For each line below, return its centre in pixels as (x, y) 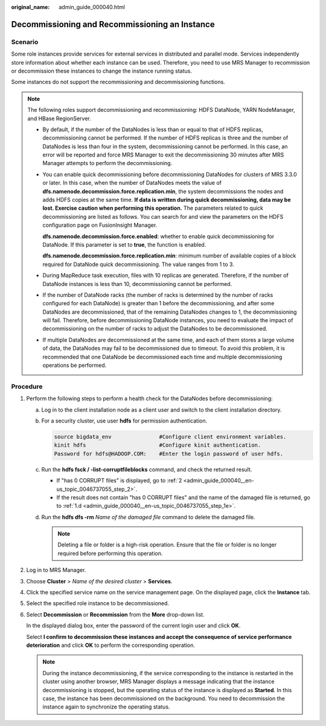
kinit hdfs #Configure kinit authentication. (158, 445)
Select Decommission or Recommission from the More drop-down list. (115, 614)
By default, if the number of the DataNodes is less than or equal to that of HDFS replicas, (153, 129)
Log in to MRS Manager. (56, 570)
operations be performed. (75, 365)
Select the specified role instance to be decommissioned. (97, 603)
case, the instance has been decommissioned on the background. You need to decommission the (164, 698)
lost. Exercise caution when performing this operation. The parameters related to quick (153, 208)
